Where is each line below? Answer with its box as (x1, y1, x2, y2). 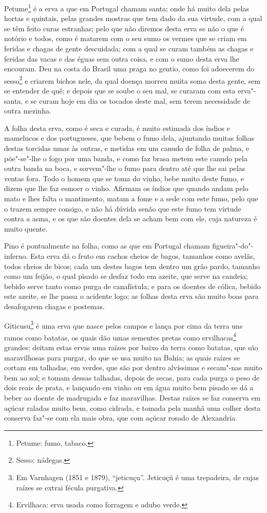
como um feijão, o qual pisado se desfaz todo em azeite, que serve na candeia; (4, 271, 248, 281)
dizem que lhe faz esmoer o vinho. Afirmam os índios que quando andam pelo (4, 183, 249, 194)
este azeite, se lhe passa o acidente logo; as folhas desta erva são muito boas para (4, 291, 259, 301)
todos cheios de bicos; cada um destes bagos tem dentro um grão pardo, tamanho (4, 260, 260, 271)
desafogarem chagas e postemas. (4, 300, 105, 311)
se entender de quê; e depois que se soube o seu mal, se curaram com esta (4, 85, 236, 96)
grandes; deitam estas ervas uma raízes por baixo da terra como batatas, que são (4, 342, 258, 353)
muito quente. (4, 223, 48, 234)
